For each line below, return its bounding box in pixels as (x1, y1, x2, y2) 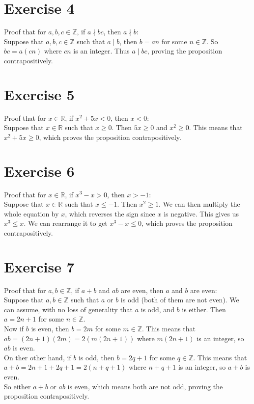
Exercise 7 (4, 256, 75, 276)
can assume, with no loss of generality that (4, 304, 133, 314)
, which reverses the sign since (65, 208, 155, 218)
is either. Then (182, 304, 226, 314)
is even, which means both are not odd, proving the (67, 381, 223, 391)
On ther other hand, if (4, 352, 71, 362)
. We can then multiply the (158, 199, 240, 209)
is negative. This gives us (164, 208, 239, 218)
